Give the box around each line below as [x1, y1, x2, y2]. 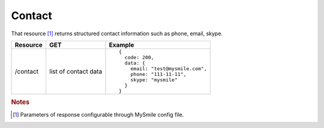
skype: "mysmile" [130, 77, 178, 83]
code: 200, [124, 54, 154, 60]
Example [109, 41, 134, 49]
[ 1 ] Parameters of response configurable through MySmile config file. [13, 111, 184, 118]
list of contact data [49, 67, 103, 75]
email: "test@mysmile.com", [130, 65, 207, 72]
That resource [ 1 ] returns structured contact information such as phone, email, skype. [11, 30, 223, 37]
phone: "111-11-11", [130, 71, 187, 77]
